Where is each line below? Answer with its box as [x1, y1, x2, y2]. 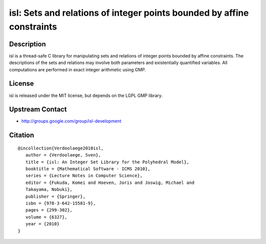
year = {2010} [25, 221, 60, 227]
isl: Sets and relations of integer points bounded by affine [9, 7, 249, 18]
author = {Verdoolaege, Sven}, [25, 152, 101, 158]
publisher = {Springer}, [25, 193, 86, 199]
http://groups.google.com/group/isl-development [21, 118, 122, 124]
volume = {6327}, [25, 214, 67, 220]
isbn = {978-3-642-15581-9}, [25, 200, 96, 206]
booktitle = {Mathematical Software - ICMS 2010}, [25, 166, 150, 172]
